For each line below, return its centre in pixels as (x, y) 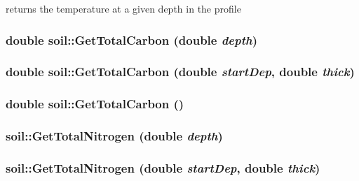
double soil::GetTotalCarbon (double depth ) (132, 39)
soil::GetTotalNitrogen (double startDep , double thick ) (163, 167)
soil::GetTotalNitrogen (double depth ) (114, 136)
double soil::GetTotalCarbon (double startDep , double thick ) (180, 72)
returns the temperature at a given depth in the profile (123, 8)
